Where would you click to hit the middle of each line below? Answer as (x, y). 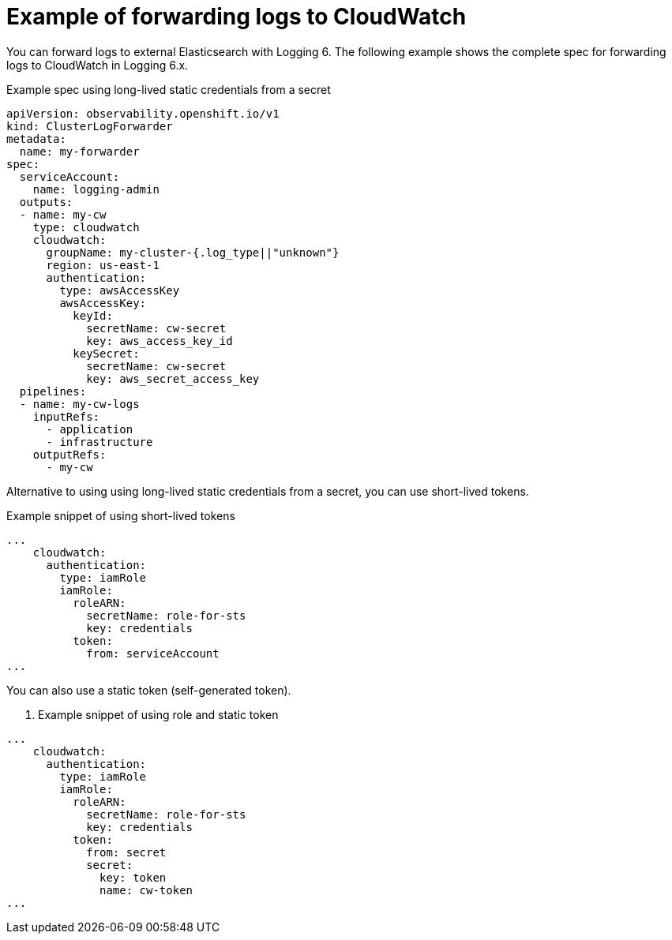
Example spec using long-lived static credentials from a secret (169, 89)
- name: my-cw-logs (79, 404)
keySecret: (106, 353)
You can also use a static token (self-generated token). (149, 690)
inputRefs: (66, 416)
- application (90, 429)
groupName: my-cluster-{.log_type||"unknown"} (193, 252)
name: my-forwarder (79, 151)
